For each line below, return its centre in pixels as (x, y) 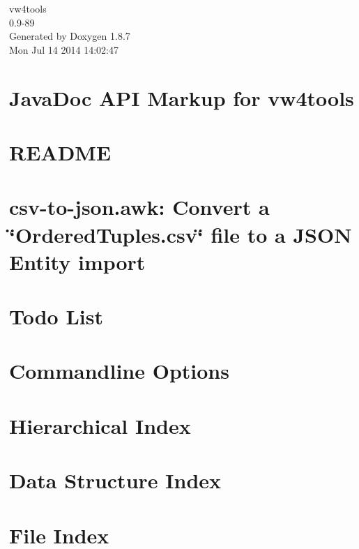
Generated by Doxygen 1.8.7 (70, 36)
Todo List (56, 316)
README (60, 152)
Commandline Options (119, 371)
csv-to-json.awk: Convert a (139, 207)
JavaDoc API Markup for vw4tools (182, 97)
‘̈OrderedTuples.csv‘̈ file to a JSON (181, 234)
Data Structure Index (115, 480)
